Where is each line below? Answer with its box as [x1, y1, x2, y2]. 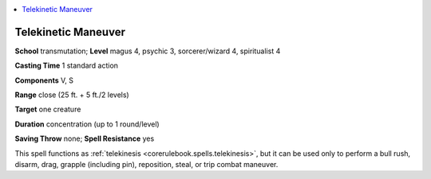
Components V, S [14, 76, 73, 85]
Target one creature [14, 104, 81, 115]
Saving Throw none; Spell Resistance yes [14, 134, 155, 143]
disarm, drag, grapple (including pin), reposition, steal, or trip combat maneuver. [14, 160, 279, 169]
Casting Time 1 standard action [14, 60, 119, 71]
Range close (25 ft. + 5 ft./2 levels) [14, 90, 129, 99]
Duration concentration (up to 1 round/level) [14, 119, 160, 129]
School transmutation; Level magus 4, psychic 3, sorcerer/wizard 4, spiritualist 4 [14, 46, 281, 56]
